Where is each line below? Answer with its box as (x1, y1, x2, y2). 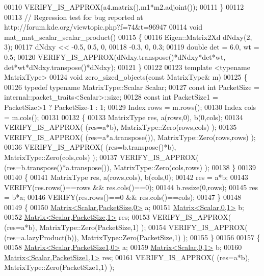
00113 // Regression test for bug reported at (4, 11, 143, 22)
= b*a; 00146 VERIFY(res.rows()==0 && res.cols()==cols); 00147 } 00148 (4, 192, 242, 202)
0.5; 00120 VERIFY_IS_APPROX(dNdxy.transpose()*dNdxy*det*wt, (4, 51, 226, 62)
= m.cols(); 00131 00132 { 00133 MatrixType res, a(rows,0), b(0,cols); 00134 (4, 111, 243, 122)
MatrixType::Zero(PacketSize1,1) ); (4, 262, 115, 272)
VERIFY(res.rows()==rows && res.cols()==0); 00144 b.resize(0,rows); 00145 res (4, 181, 258, 192)
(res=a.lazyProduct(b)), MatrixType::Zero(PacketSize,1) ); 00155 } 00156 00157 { (4, 232, 260, 242)
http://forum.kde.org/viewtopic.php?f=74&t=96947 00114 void (4, 21, 203, 32)
